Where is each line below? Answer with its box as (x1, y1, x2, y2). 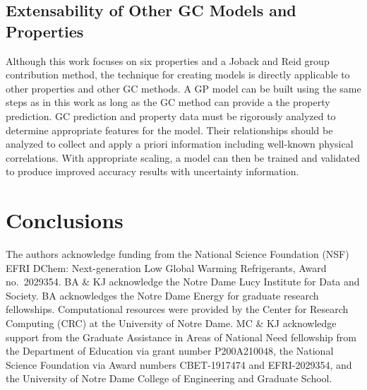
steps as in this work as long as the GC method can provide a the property (6, 95, 330, 110)
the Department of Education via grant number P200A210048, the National (6, 343, 334, 358)
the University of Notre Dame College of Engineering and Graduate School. (6, 371, 332, 386)
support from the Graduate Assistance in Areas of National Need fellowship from (6, 329, 356, 344)
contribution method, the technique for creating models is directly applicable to (6, 67, 350, 82)
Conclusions (6, 206, 124, 235)
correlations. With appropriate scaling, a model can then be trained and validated (6, 150, 361, 165)
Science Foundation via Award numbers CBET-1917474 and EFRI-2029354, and (6, 357, 352, 372)
